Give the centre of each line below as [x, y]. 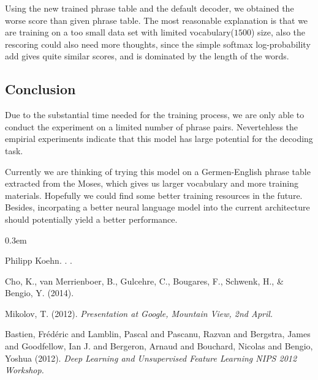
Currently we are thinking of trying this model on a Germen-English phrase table [158, 171]
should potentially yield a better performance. [91, 219]
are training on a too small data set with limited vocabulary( [120, 32]
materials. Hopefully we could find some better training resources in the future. [154, 195]
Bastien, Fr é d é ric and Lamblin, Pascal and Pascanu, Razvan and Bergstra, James [158, 334]
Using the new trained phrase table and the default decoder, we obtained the [150, 8]
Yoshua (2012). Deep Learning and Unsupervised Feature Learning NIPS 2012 [151, 358]
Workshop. [25, 370]
